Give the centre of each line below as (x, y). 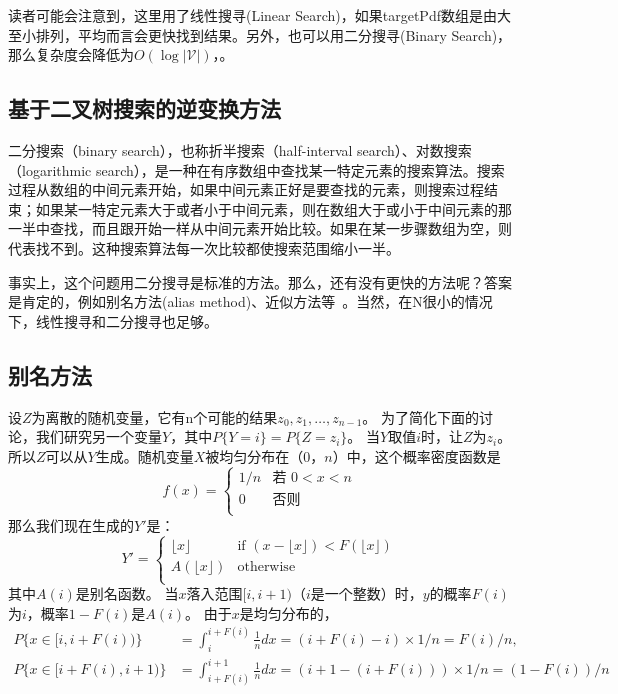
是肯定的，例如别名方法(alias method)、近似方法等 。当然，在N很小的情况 (250, 301)
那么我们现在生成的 (71, 524)
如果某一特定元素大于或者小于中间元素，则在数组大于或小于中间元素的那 (273, 208)
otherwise (266, 566)
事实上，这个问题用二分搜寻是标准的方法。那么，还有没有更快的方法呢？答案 (260, 281)
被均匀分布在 (247, 455)
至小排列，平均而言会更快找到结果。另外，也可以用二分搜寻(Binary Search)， (260, 34)
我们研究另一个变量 (98, 436)
